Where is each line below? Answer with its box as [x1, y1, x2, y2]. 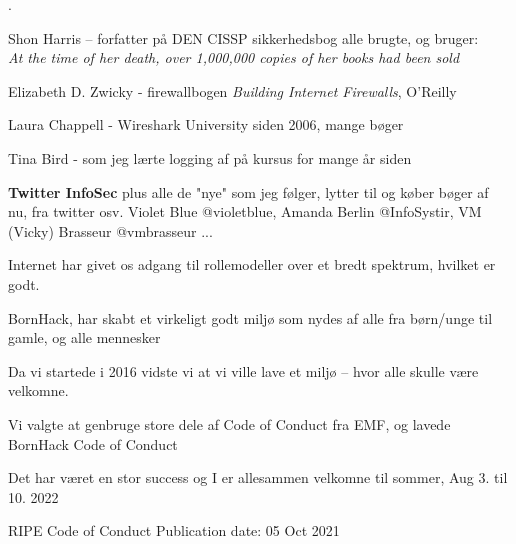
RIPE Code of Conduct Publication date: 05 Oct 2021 [8, 520, 340, 541]
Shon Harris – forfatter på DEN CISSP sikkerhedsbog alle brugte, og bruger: [8, 27, 479, 48]
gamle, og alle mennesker [8, 327, 161, 348]
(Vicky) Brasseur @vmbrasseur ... [8, 220, 213, 241]
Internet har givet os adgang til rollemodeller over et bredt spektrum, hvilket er [8, 254, 496, 275]
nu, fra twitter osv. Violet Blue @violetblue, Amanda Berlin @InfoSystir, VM [8, 201, 482, 222]
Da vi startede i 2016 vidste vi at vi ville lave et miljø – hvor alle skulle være [8, 360, 479, 381]
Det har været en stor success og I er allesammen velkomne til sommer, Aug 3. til [8, 467, 508, 488]
